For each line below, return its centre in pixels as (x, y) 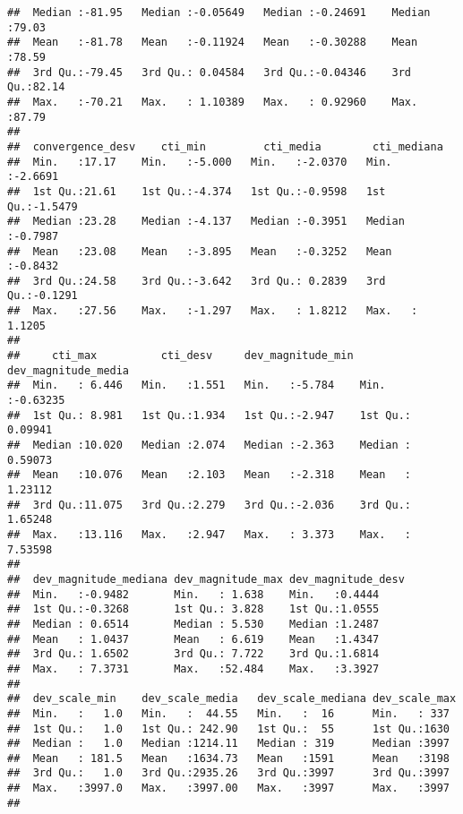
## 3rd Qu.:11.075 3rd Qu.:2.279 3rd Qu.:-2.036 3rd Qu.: (210, 505)
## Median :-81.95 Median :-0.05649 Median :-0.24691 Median (219, 13)
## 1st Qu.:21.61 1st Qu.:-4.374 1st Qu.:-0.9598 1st (197, 191)
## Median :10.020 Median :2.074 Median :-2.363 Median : (210, 446)
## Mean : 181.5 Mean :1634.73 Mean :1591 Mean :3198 (228, 758)
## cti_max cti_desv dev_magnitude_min (180, 356)
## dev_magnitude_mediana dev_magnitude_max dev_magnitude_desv (206, 579)
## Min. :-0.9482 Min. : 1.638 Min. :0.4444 (193, 594)
